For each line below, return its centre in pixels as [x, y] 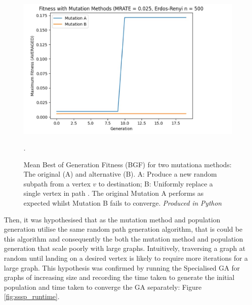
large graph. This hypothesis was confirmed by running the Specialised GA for [122, 267]
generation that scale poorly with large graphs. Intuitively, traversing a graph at [125, 248]
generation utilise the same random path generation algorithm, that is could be [123, 229]
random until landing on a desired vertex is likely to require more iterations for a [126, 258]
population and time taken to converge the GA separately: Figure [103, 287]
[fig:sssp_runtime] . [32, 296]
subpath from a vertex [57, 183]
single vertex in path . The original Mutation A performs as [114, 193]
